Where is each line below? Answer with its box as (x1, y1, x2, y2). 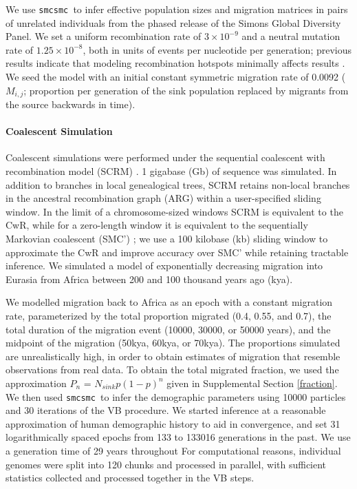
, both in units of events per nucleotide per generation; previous (83, 42, 352, 56)
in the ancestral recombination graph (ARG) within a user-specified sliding (6, 191, 321, 205)
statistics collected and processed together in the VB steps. (6, 470, 255, 485)
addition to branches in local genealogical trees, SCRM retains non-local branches (6, 177, 350, 191)
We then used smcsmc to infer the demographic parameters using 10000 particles (6, 389, 346, 404)
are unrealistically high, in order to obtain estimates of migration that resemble (6, 348, 340, 363)
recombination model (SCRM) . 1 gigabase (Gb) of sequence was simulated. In (6, 164, 337, 178)
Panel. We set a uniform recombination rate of (6, 29, 202, 43)
